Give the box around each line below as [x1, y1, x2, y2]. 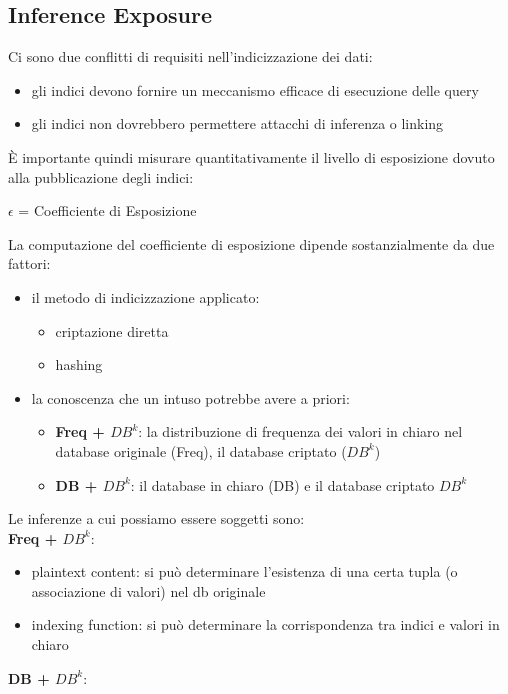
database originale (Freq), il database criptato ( [55, 440, 347, 461]
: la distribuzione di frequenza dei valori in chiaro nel [138, 421, 463, 442]
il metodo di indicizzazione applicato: [31, 286, 260, 307]
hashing [55, 354, 103, 375]
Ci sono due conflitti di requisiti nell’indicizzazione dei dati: [8, 46, 373, 67]
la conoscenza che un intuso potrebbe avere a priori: [31, 387, 350, 408]
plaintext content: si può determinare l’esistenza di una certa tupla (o [31, 561, 458, 582]
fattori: [8, 253, 51, 274]
